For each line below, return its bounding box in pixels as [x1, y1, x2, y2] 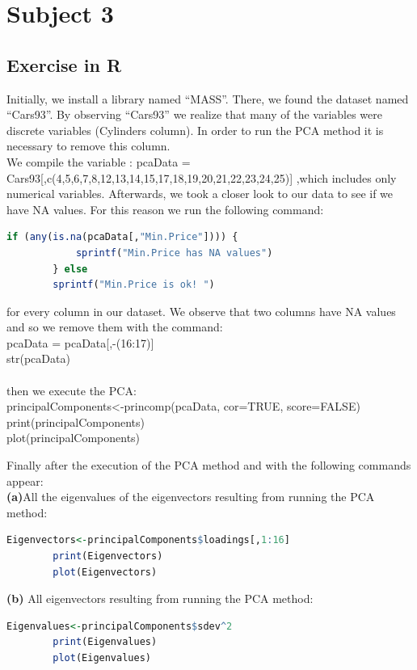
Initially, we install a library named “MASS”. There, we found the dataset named [6, 90, 409, 107]
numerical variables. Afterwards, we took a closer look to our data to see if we [6, 185, 394, 202]
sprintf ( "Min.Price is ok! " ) [53, 279, 215, 291]
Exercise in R [6, 52, 122, 77]
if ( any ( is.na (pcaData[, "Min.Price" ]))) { [6, 231, 238, 243]
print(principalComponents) [6, 413, 145, 430]
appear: [6, 472, 44, 489]
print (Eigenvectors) [53, 550, 163, 563]
